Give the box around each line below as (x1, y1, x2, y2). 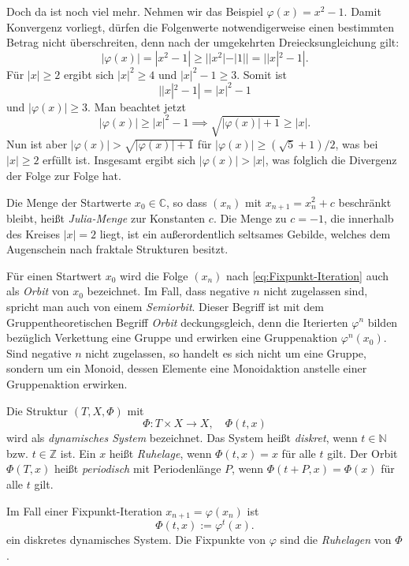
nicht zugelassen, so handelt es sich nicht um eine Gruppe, (85, 344, 366, 361)
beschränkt (338, 193, 392, 210)
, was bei (335, 136, 378, 152)
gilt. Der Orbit (327, 444, 398, 461)
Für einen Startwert (6, 267, 102, 283)
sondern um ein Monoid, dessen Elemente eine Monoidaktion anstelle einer (6, 360, 367, 377)
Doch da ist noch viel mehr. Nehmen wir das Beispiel (6, 3, 263, 19)
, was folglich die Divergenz (265, 152, 397, 168)
